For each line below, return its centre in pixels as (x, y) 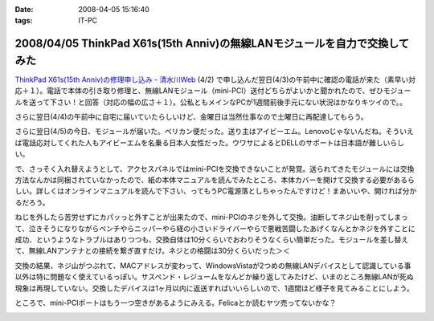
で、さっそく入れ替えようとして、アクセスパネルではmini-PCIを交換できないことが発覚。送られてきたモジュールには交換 (215, 169)
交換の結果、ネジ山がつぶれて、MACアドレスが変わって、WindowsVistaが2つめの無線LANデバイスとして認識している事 (213, 266)
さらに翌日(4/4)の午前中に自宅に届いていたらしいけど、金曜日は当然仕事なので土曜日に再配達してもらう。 (192, 117)
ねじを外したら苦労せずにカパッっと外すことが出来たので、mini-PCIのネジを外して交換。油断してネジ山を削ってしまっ (212, 217)
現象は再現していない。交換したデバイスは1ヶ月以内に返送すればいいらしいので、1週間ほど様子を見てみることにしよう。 (214, 288)
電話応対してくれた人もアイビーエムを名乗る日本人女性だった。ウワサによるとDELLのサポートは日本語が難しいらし (213, 142)
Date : (24, 9)
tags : (24, 21)
